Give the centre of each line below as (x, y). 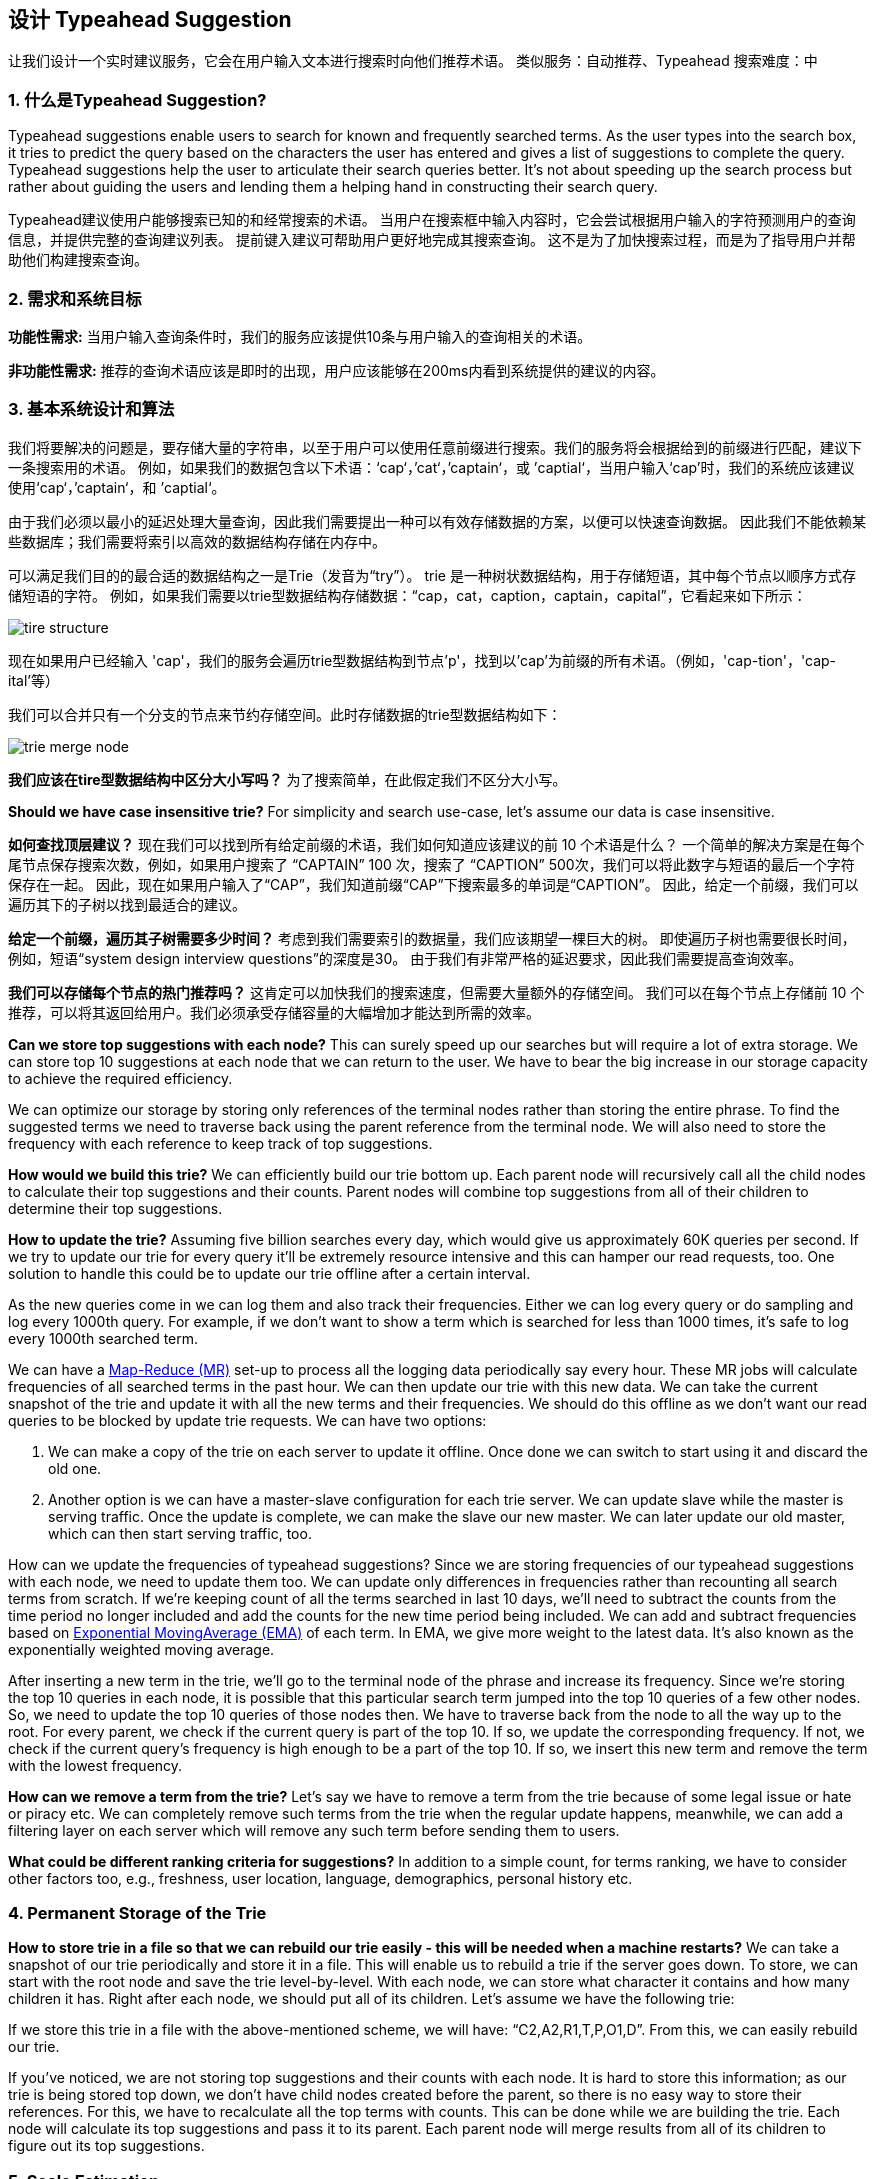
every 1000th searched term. (103, 1338)
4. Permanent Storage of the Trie (137, 1913)
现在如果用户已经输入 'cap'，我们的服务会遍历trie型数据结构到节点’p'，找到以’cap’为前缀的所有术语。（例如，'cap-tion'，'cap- (422, 660)
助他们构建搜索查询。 (78, 260)
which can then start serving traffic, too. (180, 1533)
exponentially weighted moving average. (141, 1649)
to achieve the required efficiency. (120, 1078)
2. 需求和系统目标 (75, 298)
